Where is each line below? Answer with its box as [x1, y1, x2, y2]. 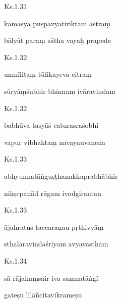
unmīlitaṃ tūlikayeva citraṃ [4, 69, 92, 79]
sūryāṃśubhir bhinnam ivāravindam [4, 85, 115, 96]
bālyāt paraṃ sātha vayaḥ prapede [4, 35, 111, 45]
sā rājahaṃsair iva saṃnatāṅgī [4, 272, 98, 283]
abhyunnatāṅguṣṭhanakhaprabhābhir [4, 170, 118, 181]
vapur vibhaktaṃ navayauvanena [4, 136, 106, 147]
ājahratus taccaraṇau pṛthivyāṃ [4, 221, 104, 232]
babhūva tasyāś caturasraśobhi [4, 120, 99, 130]
